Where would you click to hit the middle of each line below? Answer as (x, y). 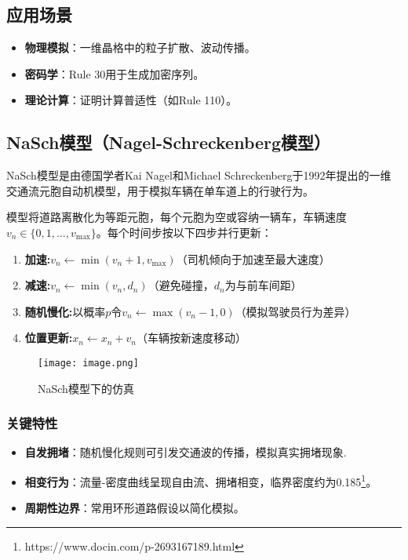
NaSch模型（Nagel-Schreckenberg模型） (169, 142)
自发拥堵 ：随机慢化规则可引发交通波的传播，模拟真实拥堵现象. (186, 452)
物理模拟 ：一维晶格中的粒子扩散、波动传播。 (140, 47)
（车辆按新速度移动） (191, 338)
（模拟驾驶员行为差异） (295, 311)
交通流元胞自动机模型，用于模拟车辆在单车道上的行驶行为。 (160, 190)
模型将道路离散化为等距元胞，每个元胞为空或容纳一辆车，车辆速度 (177, 217)
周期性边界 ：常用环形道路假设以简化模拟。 (135, 508)
